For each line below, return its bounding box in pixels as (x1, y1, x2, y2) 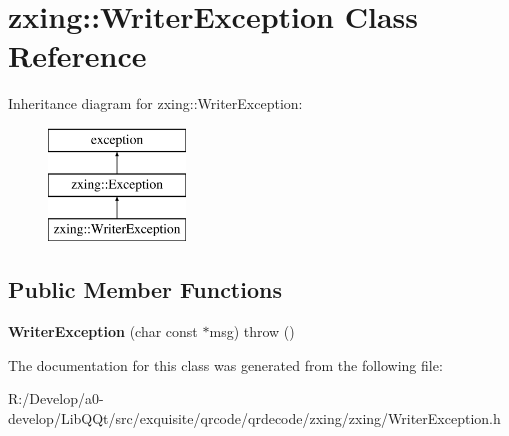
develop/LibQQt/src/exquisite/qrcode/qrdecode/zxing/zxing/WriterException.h (8, 407, 501, 428)
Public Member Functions (8, 274, 282, 305)
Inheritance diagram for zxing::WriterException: (8, 93, 303, 114)
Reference (8, 35, 147, 76)
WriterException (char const (8, 321, 198, 342)
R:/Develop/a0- (8, 388, 104, 409)
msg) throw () (209, 321, 295, 342)
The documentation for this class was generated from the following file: (8, 354, 443, 375)
